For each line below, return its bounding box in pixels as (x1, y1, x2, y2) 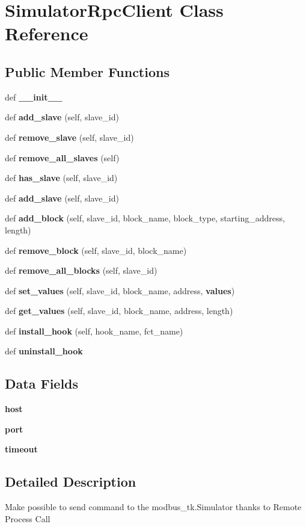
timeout (5, 443, 38, 455)
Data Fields (5, 374, 79, 393)
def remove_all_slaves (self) (5, 151, 120, 164)
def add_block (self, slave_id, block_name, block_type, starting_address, (5, 212, 285, 224)
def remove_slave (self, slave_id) (5, 131, 134, 143)
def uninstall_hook (5, 345, 83, 357)
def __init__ (5, 90, 63, 103)
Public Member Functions (5, 62, 170, 81)
